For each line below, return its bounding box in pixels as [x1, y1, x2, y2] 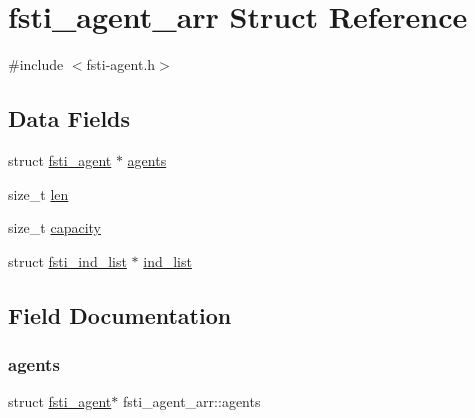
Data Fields [8, 103, 131, 134]
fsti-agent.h [86, 54, 156, 75]
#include [8, 54, 64, 75]
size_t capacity [8, 217, 102, 238]
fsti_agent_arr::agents [122, 391, 261, 412]
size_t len [8, 183, 69, 204]
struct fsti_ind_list [8, 250, 127, 271]
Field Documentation [8, 299, 232, 330]
